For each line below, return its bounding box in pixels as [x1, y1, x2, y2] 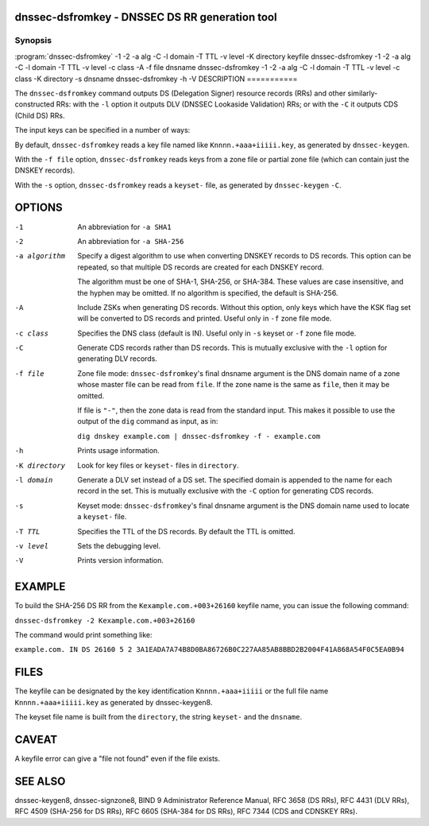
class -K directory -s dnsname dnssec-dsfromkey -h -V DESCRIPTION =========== [14, 74, 298, 83]
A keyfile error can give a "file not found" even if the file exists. [14, 754, 220, 763]
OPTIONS [14, 201, 63, 215]
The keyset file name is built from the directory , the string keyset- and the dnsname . [14, 712, 302, 722]
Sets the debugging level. [77, 541, 161, 550]
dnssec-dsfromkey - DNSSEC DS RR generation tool [14, 10, 277, 24]
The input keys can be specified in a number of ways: [14, 126, 191, 135]
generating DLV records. [77, 354, 158, 363]
